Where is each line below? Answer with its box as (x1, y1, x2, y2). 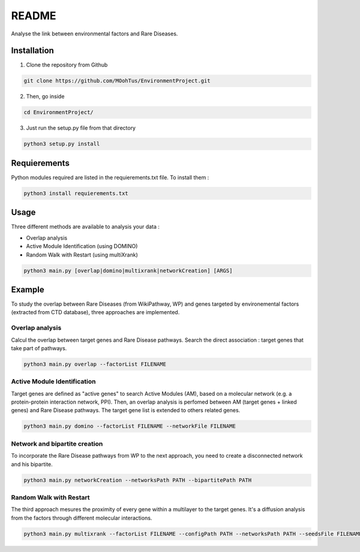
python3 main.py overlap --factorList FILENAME (23, 360, 166, 368)
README (11, 9, 56, 22)
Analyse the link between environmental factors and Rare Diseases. (11, 30, 178, 37)
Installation (11, 46, 54, 56)
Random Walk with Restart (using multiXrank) (26, 251, 138, 258)
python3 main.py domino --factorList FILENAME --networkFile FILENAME (23, 423, 236, 429)
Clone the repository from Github (26, 61, 108, 68)
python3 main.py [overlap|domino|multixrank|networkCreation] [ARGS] (23, 267, 233, 274)
